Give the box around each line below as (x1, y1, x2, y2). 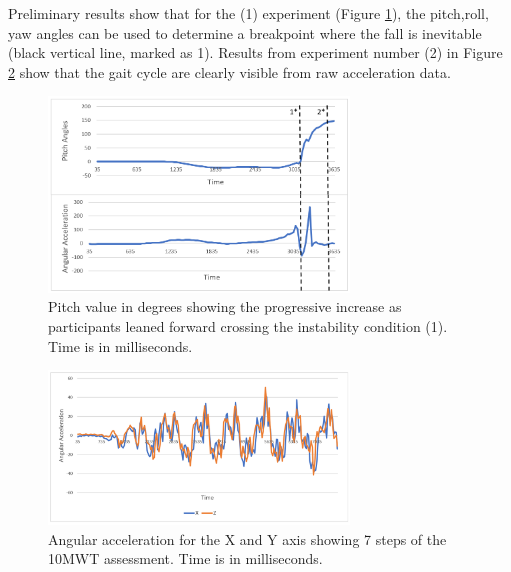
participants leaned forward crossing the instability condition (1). (48, 316, 448, 337)
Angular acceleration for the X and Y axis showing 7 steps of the (48, 528, 447, 549)
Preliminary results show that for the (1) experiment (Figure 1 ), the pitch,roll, (8, 3, 489, 23)
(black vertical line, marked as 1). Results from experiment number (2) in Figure (8, 42, 503, 63)
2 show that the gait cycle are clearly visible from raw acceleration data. (8, 61, 451, 82)
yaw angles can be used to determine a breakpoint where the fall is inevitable (8, 22, 482, 43)
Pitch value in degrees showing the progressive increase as (48, 296, 402, 317)
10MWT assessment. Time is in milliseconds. (48, 548, 323, 569)
